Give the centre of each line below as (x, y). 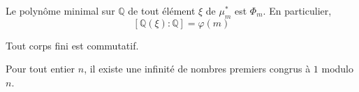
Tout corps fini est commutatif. (72, 45)
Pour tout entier (41, 69)
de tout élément (162, 10)
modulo (337, 69)
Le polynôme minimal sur (60, 10)
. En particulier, (297, 10)
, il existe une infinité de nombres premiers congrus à (197, 69)
